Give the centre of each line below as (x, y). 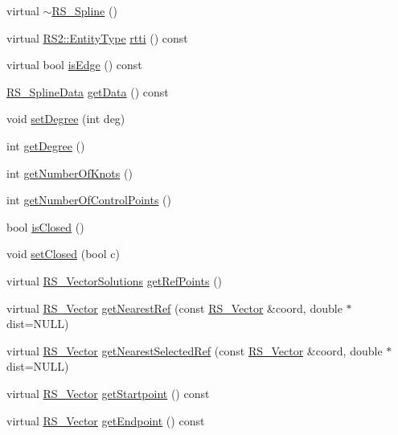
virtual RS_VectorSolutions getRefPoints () (115, 280)
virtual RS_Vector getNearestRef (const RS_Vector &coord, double (174, 308)
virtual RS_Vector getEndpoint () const (106, 420)
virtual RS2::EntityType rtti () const (97, 37)
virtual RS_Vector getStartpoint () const (108, 393)
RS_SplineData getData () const (88, 91)
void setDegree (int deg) (66, 119)
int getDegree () (46, 145)
